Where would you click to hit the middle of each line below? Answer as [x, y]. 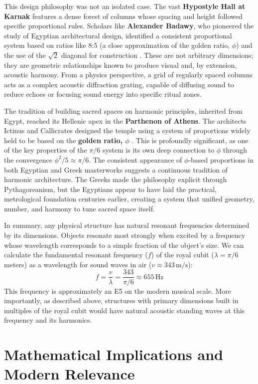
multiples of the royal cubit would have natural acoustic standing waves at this [125, 310]
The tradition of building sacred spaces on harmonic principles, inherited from [123, 110]
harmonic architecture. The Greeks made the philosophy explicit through [116, 179]
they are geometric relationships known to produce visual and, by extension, [121, 65]
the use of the [25, 55]
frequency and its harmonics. [48, 320]
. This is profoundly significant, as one [190, 140]
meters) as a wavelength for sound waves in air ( [78, 264]
